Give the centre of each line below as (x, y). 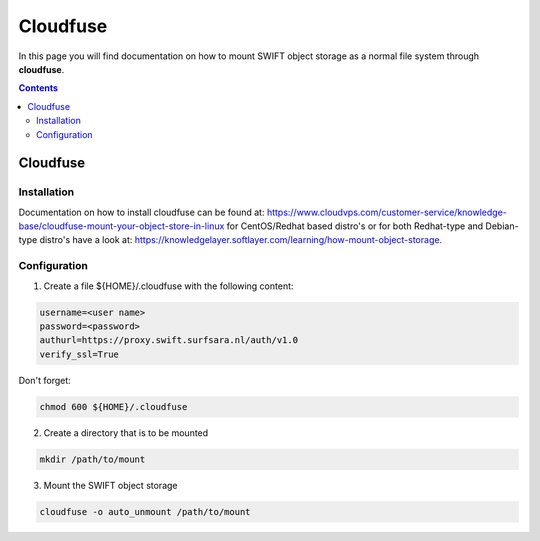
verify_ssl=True (79, 354)
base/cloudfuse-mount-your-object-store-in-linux (121, 226)
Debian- (502, 226)
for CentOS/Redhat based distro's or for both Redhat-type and (355, 226)
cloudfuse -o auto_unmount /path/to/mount (145, 511)
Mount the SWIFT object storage (110, 485)
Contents (38, 88)
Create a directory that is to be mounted (126, 432)
